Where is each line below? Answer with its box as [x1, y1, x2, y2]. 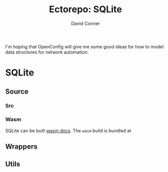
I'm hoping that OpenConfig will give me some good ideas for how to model [5, 43, 164, 49]
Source [5, 87, 29, 96]
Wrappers [5, 142, 38, 151]
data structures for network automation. [5, 49, 89, 55]
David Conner [71, 20, 100, 26]
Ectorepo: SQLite [49, 4, 122, 15]
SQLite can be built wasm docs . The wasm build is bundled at [5, 127, 131, 133]
